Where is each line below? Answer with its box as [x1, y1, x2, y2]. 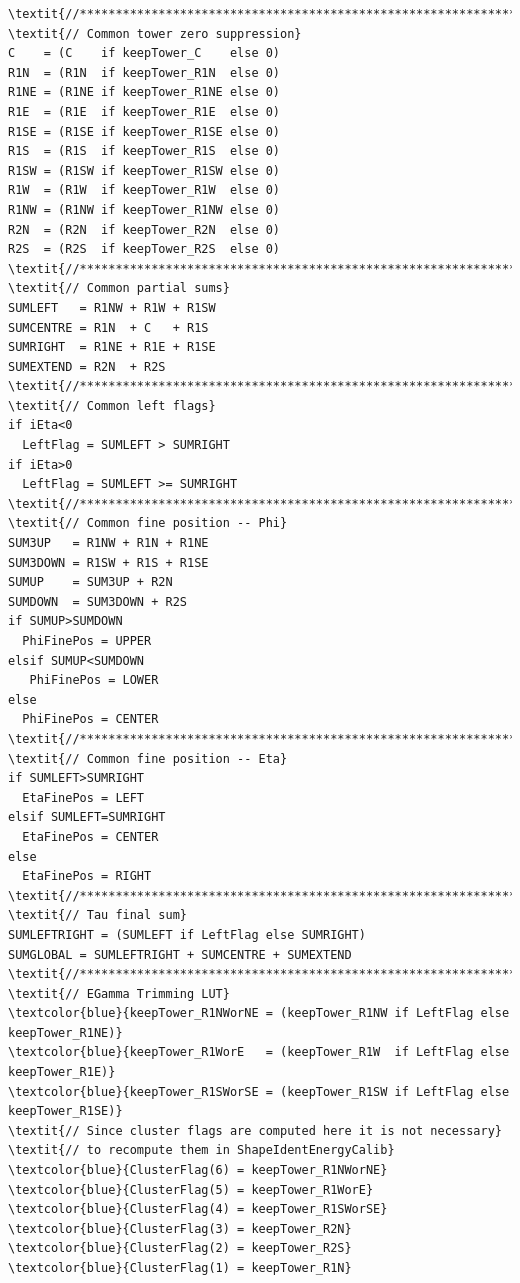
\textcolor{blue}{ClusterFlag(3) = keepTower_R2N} [8, 1221, 352, 1236]
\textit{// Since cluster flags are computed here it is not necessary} [8, 1123, 502, 1138]
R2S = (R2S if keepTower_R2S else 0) [8, 242, 281, 257]
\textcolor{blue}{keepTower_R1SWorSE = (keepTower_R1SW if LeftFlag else [8, 1084, 510, 1099]
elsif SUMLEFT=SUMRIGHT [8, 810, 166, 825]
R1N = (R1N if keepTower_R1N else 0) [8, 65, 281, 80]
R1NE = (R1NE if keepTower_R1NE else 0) [8, 85, 281, 100]
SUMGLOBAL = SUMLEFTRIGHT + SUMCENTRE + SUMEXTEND [8, 947, 352, 962]
